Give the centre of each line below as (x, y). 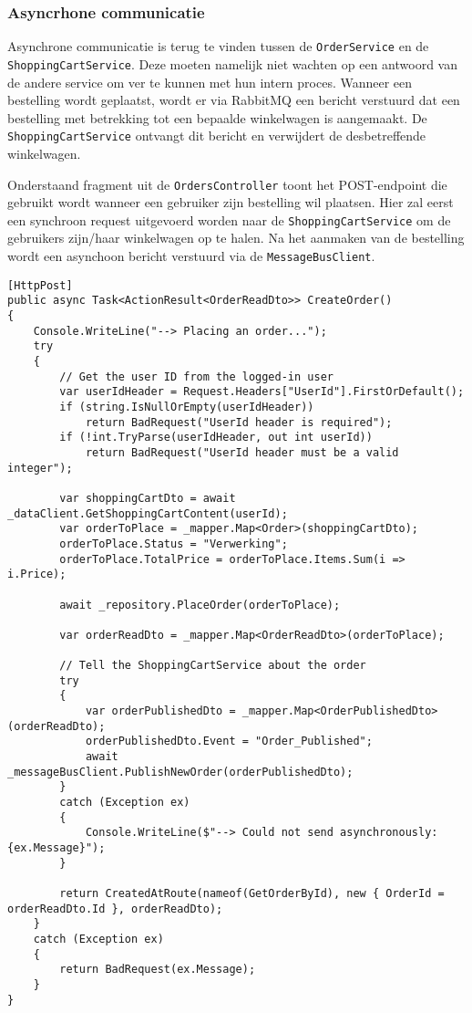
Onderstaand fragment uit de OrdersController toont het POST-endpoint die (227, 184)
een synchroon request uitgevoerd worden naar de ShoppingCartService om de (229, 219)
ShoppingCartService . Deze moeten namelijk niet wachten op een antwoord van (232, 63)
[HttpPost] (40, 285)
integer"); (40, 468)
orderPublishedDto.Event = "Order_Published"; (229, 741)
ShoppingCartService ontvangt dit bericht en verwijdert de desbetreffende (217, 136)
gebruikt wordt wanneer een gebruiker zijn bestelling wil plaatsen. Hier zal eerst (231, 202)
